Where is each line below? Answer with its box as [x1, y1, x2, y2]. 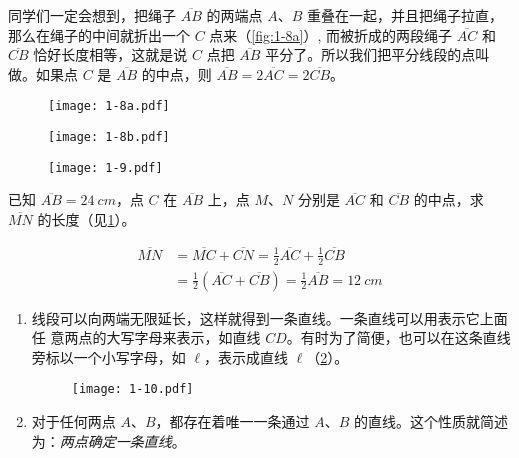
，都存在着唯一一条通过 [155, 411, 310, 432]
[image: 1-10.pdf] [71, 382, 194, 397]
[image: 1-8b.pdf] [48, 130, 170, 145]
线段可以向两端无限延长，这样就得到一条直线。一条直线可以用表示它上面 [31, 307, 508, 328]
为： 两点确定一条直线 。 [31, 430, 186, 451]
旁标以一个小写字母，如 [31, 346, 186, 367]
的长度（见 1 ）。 [37, 208, 136, 229]
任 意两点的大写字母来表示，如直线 [31, 327, 261, 348]
